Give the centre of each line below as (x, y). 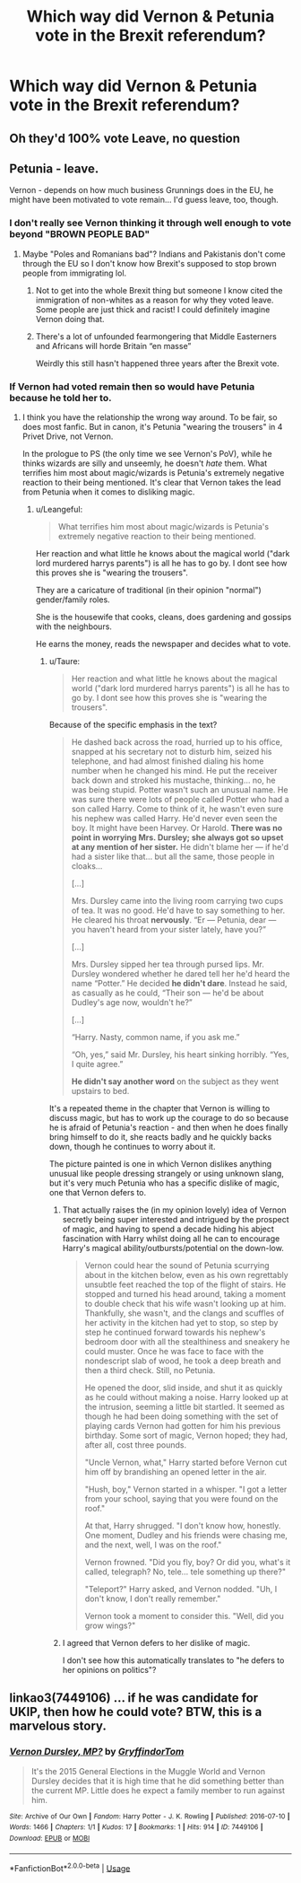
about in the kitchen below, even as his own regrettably (186, 1274)
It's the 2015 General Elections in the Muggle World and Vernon (148, 1771)
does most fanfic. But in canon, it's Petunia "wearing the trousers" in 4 (152, 426)
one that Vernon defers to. (98, 1192)
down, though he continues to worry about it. (132, 1146)
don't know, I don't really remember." (153, 1598)
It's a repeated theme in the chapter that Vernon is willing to (159, 1108)
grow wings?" (110, 1625)
